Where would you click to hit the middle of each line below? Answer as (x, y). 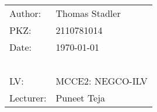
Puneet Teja (81, 98)
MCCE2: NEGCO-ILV (102, 81)
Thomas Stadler (88, 13)
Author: (25, 13)
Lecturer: (28, 98)
